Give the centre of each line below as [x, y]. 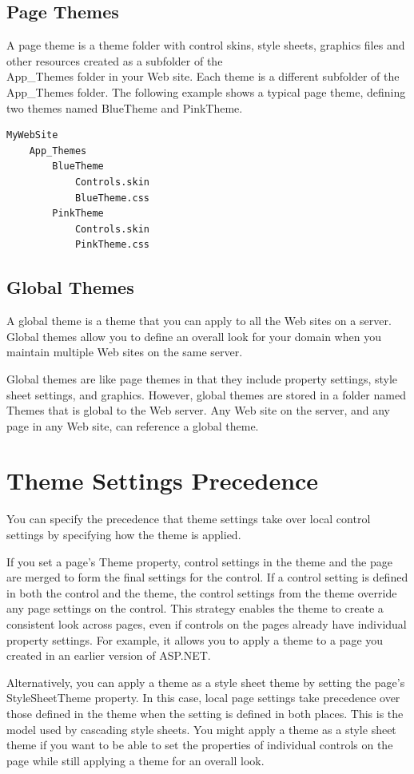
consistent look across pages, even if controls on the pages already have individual [207, 623]
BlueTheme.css [112, 198]
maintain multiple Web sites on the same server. [125, 352]
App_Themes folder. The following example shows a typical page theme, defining [206, 91]
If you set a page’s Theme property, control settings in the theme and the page [199, 561]
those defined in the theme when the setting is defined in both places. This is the [205, 713]
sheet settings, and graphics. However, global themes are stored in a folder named [206, 394]
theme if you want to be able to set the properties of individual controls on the [200, 745]
